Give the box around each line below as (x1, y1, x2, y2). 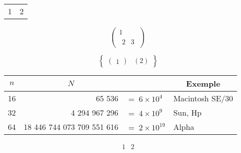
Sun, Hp (173, 107, 202, 118)
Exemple (186, 78, 220, 89)
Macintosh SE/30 (173, 92, 233, 104)
